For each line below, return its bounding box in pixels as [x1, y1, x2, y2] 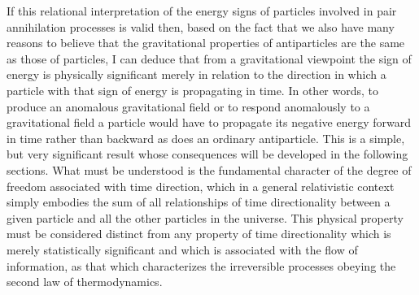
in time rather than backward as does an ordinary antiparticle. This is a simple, [7, 129, 405, 146]
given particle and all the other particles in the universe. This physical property [7, 209, 404, 226]
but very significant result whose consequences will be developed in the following [7, 145, 408, 163]
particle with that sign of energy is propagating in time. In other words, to [7, 81, 379, 98]
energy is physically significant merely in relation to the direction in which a [7, 66, 386, 83]
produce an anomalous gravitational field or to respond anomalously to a [7, 98, 370, 115]
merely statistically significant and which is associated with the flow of [7, 241, 358, 258]
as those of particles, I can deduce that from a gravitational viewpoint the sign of [7, 50, 412, 67]
